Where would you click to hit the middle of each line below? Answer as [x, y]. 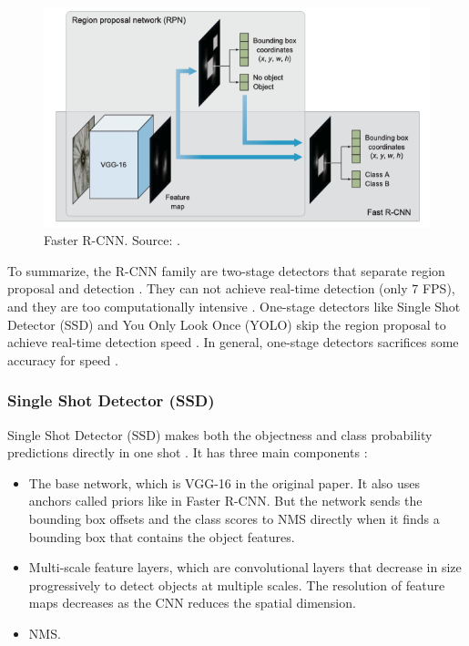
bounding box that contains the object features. [162, 536]
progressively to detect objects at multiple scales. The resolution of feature [237, 584]
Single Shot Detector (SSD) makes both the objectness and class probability [220, 434]
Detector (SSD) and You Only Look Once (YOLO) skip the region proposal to [227, 324]
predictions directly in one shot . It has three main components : [188, 452]
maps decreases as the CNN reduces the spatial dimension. [192, 603]
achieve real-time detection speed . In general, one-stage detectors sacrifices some [233, 342]
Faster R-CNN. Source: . [112, 240]
